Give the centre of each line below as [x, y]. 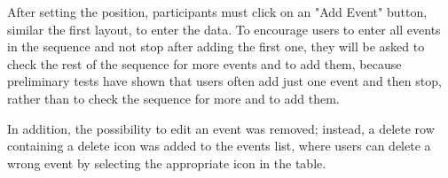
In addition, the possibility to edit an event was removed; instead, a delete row [221, 128]
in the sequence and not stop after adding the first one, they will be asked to [216, 46]
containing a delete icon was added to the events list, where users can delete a [219, 146]
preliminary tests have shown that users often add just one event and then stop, [224, 81]
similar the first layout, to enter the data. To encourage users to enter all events [224, 29]
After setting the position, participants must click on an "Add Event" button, [217, 12]
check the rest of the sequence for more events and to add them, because [204, 63]
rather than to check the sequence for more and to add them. [173, 98]
